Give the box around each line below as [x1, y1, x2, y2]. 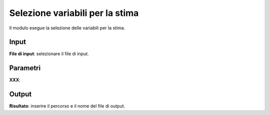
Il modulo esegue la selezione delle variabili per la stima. [9, 25, 125, 31]
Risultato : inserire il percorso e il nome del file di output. [9, 103, 125, 109]
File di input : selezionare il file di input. [9, 51, 89, 57]
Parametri [9, 64, 41, 72]
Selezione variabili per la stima [9, 7, 139, 18]
